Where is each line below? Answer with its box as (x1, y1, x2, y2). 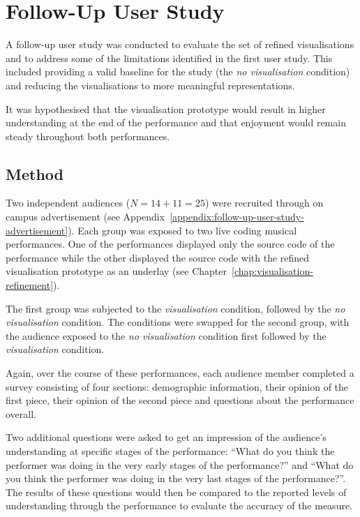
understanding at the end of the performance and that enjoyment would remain (6, 115, 346, 130)
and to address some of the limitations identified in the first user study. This (6, 50, 333, 65)
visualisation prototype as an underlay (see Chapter (6, 264, 227, 278)
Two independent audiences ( (6, 195, 130, 210)
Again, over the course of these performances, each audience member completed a (6, 366, 354, 380)
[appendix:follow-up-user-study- (170, 209, 304, 224)
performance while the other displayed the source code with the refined (6, 250, 310, 264)
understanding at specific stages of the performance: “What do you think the (6, 443, 335, 458)
